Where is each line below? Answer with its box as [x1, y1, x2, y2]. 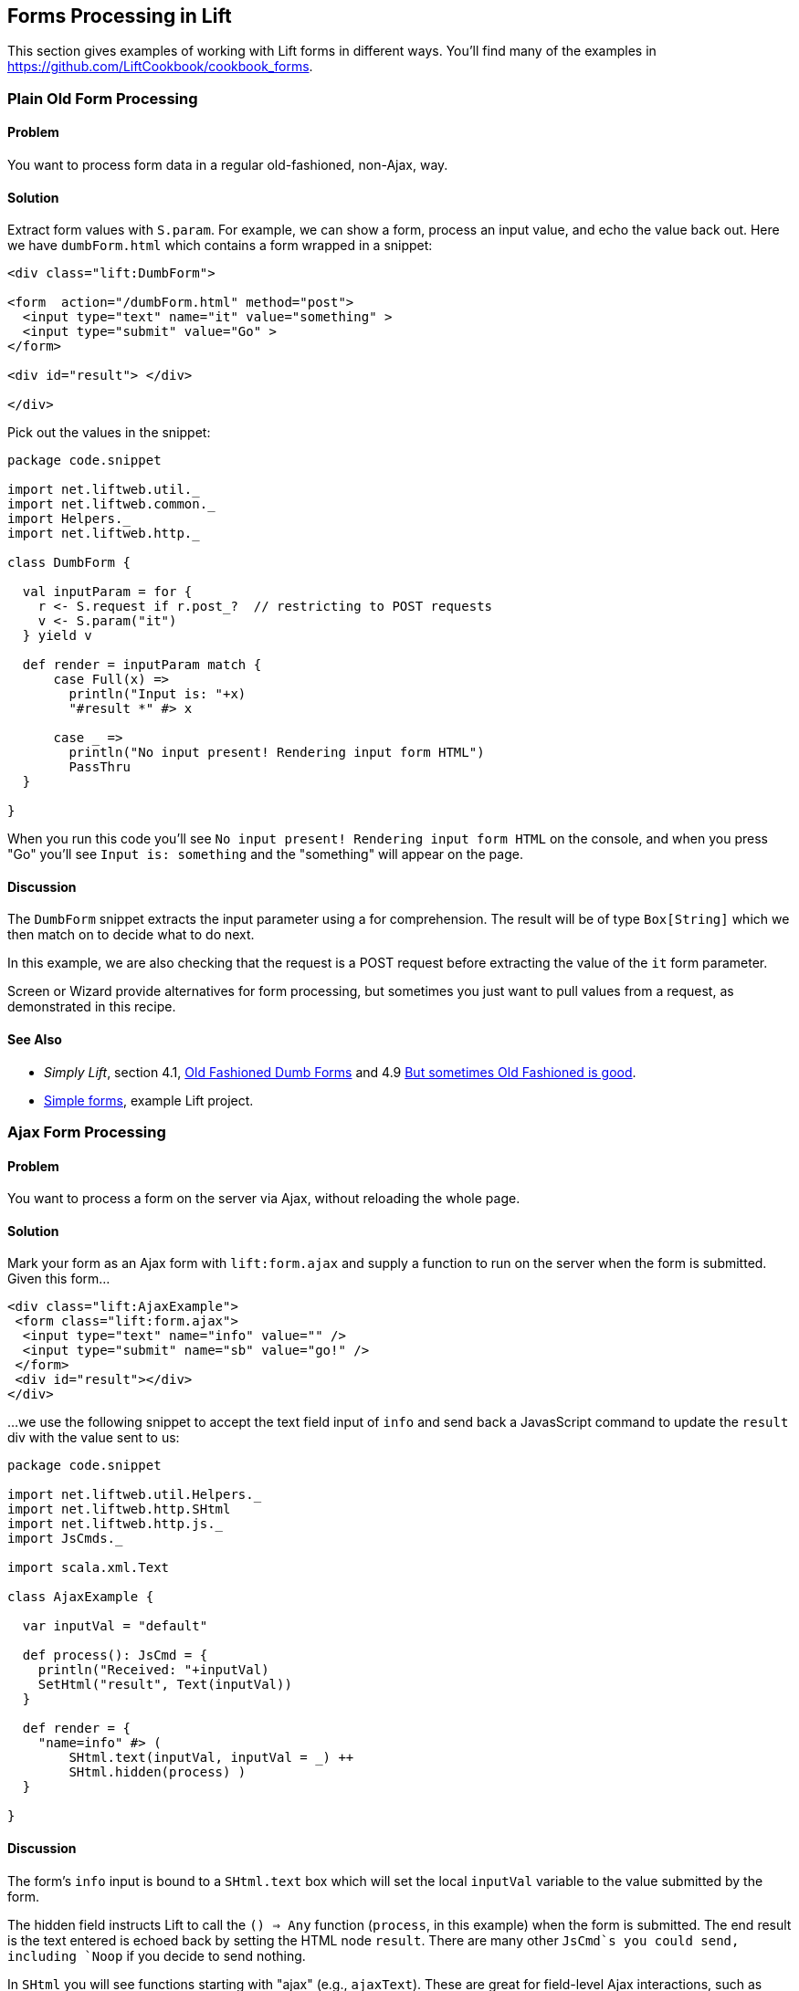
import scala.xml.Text [7, 1560, 170, 1576]
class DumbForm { [7, 555, 131, 571]
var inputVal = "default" [22, 1619, 208, 1634]
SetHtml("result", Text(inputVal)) [37, 1677, 292, 1692]
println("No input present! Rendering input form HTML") [68, 745, 485, 760]
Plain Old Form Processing [7, 89, 198, 108]
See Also [7, 1032, 62, 1048]
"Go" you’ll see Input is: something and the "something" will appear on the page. [7, 846, 523, 863]
